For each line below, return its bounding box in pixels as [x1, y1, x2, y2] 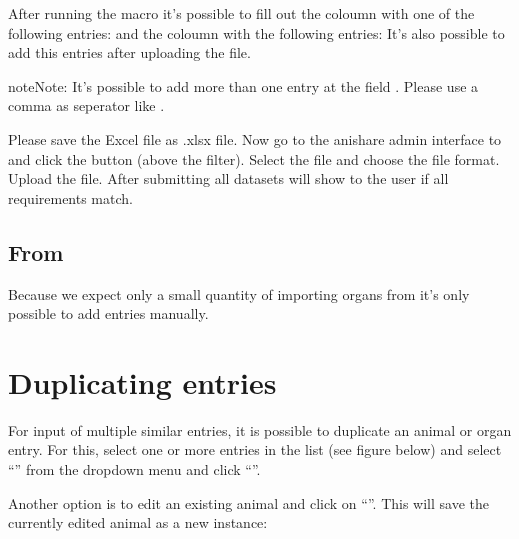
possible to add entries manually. [8, 303, 209, 324]
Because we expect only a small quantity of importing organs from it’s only [8, 283, 470, 304]
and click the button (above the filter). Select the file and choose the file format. [8, 148, 500, 169]
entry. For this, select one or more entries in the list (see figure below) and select [8, 439, 502, 460]
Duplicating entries [8, 361, 277, 402]
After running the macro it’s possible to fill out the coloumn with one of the [8, 3, 475, 23]
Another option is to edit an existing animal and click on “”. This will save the [8, 492, 489, 513]
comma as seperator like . [8, 95, 165, 116]
